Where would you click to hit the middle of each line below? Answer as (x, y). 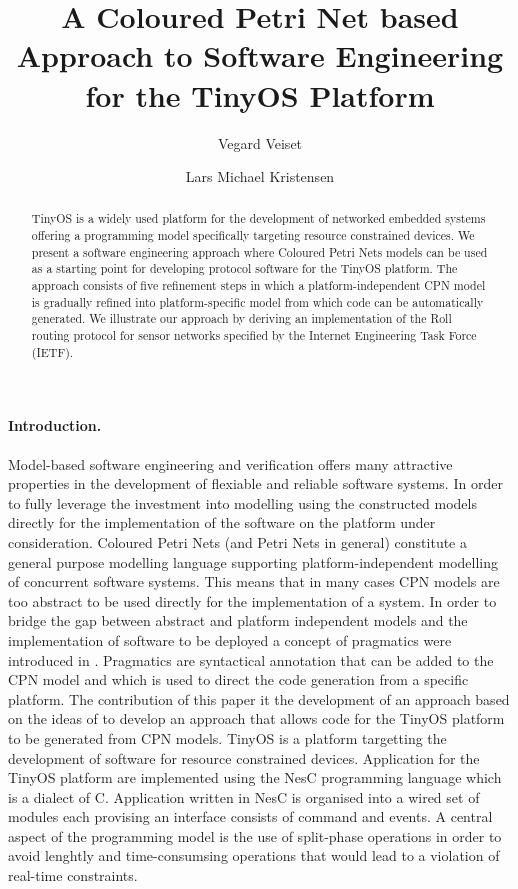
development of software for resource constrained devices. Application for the (244, 757)
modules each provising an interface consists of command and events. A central (250, 816)
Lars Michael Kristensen (260, 176)
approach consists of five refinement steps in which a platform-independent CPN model (258, 285)
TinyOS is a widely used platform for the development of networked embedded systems (258, 218)
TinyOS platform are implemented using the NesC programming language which (255, 777)
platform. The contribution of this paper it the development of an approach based (259, 698)
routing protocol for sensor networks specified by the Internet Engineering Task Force (254, 335)
